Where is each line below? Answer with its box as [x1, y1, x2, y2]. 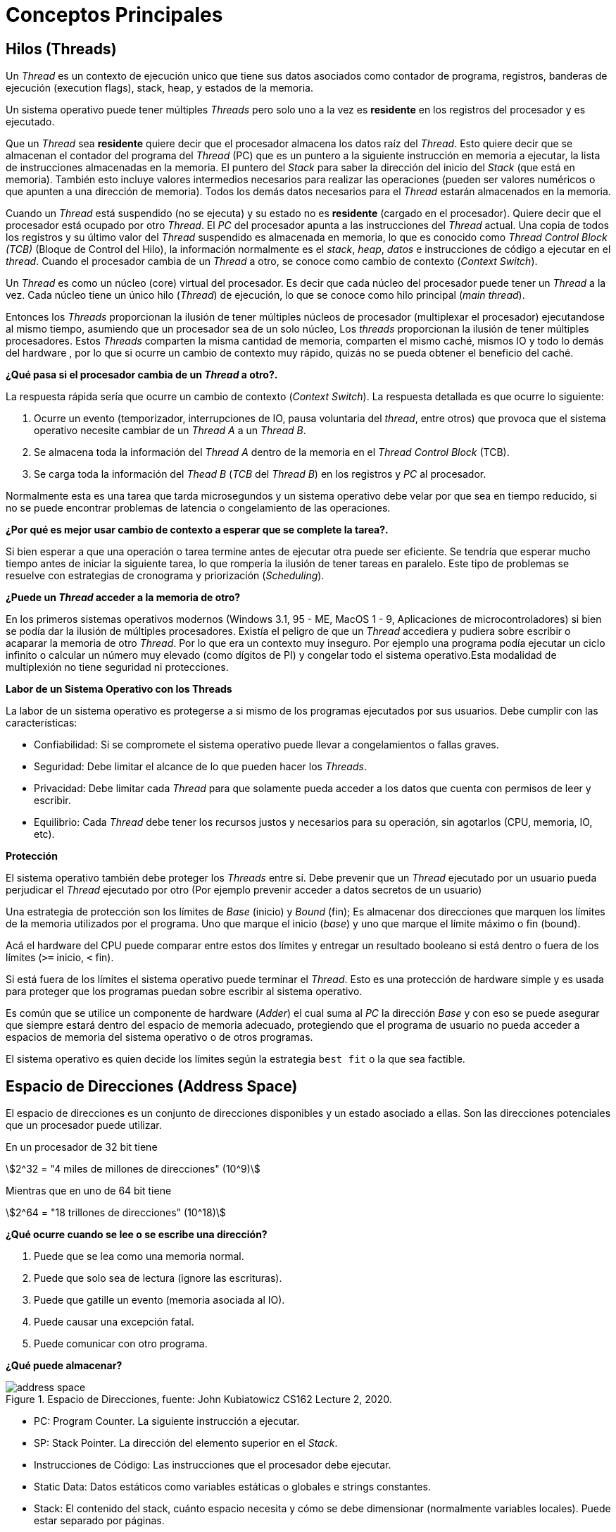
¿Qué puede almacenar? [6, 1359, 122, 1372]
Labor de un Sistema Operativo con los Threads [6, 683, 232, 696]
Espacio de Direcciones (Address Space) [6, 1077, 298, 1095]
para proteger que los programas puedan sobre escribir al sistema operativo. [6, 985, 363, 998]
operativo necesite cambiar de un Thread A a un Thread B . [34, 424, 306, 437]
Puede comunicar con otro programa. [34, 1338, 208, 1350]
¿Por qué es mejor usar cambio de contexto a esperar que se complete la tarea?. [6, 524, 389, 536]
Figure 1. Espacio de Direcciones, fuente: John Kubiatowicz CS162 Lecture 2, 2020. [6, 1393, 392, 1406]
